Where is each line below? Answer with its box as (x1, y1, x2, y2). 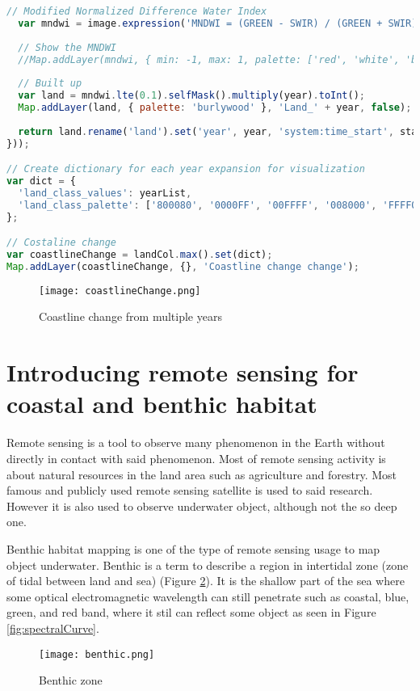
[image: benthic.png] (39, 648, 155, 660)
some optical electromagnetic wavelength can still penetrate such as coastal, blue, (6, 588, 409, 605)
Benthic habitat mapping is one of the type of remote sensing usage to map (6, 540, 380, 557)
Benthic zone (39, 672, 103, 689)
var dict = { (6, 175, 76, 187)
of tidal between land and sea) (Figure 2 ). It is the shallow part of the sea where (6, 572, 405, 589)
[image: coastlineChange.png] (39, 284, 201, 297)
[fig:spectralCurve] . (6, 619, 99, 636)
